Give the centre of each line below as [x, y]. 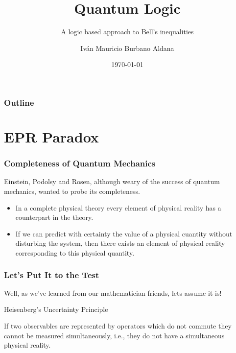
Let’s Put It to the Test [52, 274]
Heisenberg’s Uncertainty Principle [56, 309]
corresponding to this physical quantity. [75, 252]
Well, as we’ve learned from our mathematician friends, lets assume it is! [113, 293]
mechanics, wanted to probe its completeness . [72, 191]
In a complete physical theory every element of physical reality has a [118, 207]
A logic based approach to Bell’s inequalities [127, 32]
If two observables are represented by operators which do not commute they [118, 325]
